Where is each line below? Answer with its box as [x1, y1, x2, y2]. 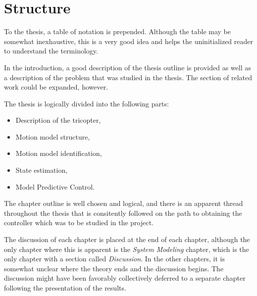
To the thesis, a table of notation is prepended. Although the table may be [4, 26, 231, 37]
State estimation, [15, 165, 68, 175]
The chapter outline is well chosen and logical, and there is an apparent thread [4, 198, 243, 208]
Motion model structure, [15, 131, 90, 142]
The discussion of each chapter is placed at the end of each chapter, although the [4, 234, 250, 245]
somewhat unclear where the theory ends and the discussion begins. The [4, 263, 224, 273]
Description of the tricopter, [15, 115, 101, 125]
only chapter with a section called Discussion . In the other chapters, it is [4, 253, 225, 264]
